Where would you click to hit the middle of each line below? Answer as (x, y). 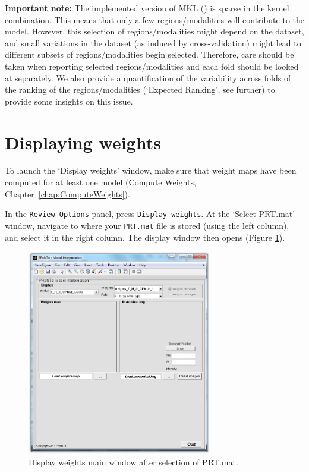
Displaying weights (83, 142)
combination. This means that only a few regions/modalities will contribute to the (154, 19)
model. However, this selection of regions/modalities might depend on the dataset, (154, 31)
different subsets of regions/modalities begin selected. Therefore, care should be (149, 54)
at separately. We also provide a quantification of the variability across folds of (148, 78)
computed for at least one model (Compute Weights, (100, 182)
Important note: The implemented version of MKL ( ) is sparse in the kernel (147, 8)
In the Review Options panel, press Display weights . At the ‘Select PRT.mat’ (150, 214)
